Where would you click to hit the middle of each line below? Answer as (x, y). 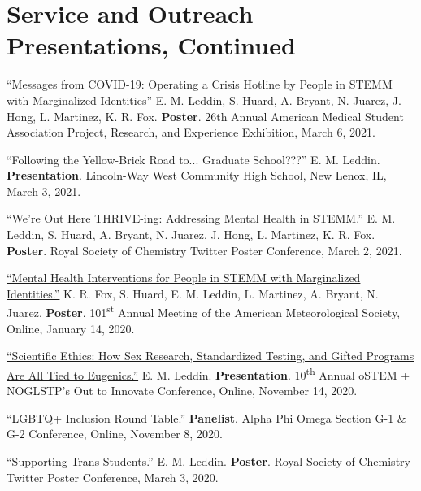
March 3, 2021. (44, 191)
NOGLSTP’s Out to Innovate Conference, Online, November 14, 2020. (182, 391)
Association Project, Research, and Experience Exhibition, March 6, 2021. (191, 132)
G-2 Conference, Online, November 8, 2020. (115, 434)
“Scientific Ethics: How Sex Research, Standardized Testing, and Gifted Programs (210, 356)
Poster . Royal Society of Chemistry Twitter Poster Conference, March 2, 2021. (204, 250)
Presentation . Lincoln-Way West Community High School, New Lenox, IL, (197, 175)
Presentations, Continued (151, 45)
